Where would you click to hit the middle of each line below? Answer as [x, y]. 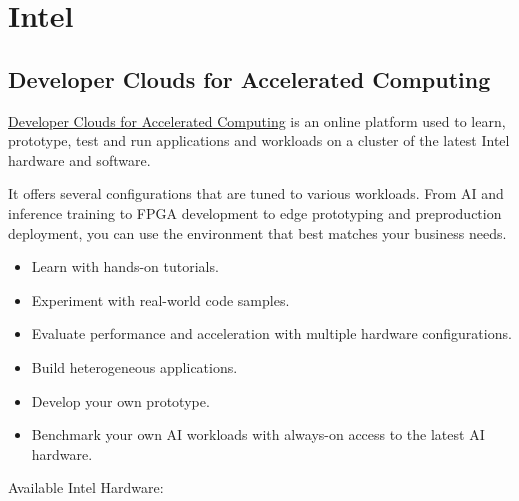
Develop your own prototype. [120, 400]
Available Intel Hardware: [86, 487]
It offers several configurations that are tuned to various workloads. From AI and [256, 193]
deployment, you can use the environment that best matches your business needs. [257, 232]
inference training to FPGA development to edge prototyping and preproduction [255, 212]
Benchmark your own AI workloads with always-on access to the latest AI [258, 434]
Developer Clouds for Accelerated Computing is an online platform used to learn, [257, 120]
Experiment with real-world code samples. [160, 299]
